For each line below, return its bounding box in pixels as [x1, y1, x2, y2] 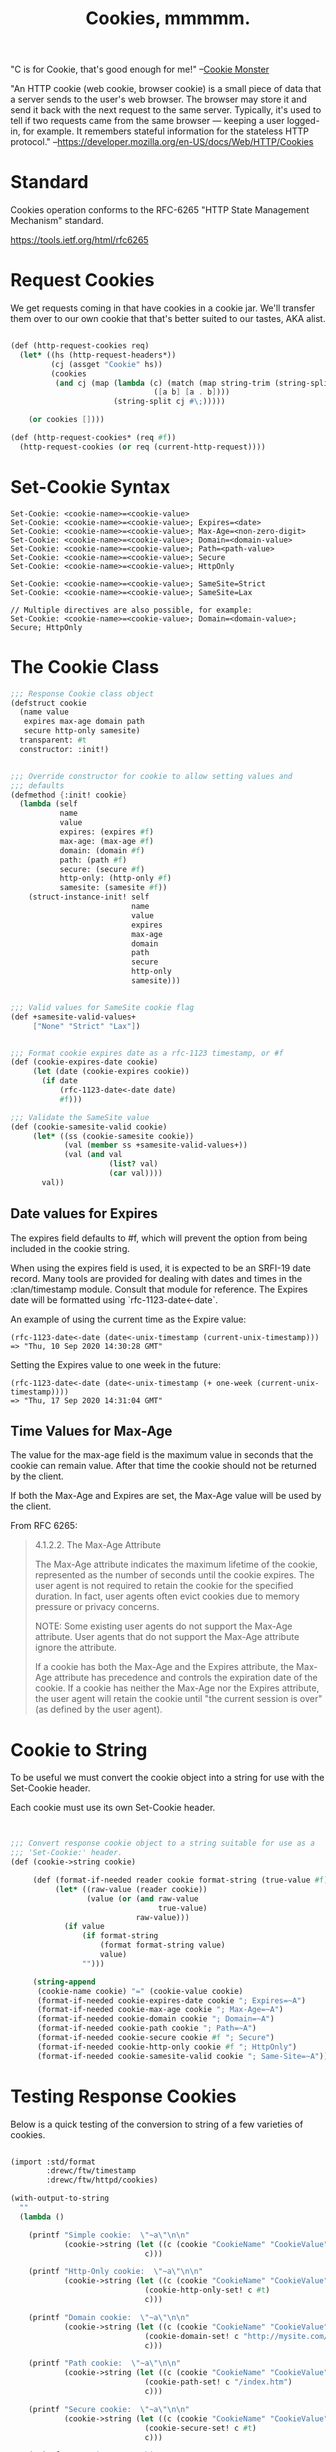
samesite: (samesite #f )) [59, 883, 168, 893]
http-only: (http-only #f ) [59, 873, 172, 884]
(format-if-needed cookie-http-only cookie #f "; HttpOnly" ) [36, 2042, 298, 2052]
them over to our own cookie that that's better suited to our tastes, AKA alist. [10, 313, 326, 325]
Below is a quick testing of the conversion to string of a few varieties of [10, 2118, 304, 2130]
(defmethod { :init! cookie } [10, 790, 128, 800]
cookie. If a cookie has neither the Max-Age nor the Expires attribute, [34, 1682, 320, 1694]
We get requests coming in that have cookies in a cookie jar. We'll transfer [10, 302, 315, 314]
